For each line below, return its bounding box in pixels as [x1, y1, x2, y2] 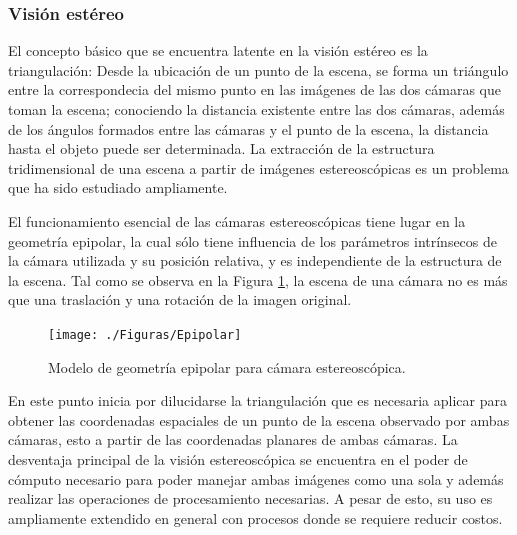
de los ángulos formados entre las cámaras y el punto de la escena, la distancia [8, 118, 489, 139]
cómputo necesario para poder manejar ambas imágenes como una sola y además [8, 468, 504, 489]
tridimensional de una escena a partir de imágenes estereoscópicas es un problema [8, 157, 509, 178]
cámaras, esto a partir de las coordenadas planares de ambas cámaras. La [8, 429, 458, 450]
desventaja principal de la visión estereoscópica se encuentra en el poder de [8, 448, 468, 469]
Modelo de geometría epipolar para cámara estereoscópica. [48, 356, 406, 377]
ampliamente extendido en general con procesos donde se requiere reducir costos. [8, 507, 503, 528]
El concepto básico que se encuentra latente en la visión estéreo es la [8, 40, 428, 61]
